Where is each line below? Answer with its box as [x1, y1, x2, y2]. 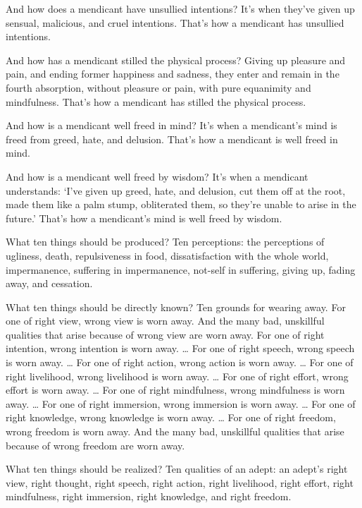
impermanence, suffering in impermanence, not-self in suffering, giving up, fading [6, 262, 356, 277]
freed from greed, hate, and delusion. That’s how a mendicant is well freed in [6, 131, 338, 146]
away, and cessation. [6, 276, 93, 291]
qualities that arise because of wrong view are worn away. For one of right [6, 327, 325, 341]
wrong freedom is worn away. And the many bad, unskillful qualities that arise [6, 424, 344, 439]
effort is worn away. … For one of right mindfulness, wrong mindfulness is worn [6, 382, 345, 397]
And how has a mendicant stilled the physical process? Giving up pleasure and [6, 52, 346, 67]
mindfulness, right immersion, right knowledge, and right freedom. [6, 489, 292, 504]
